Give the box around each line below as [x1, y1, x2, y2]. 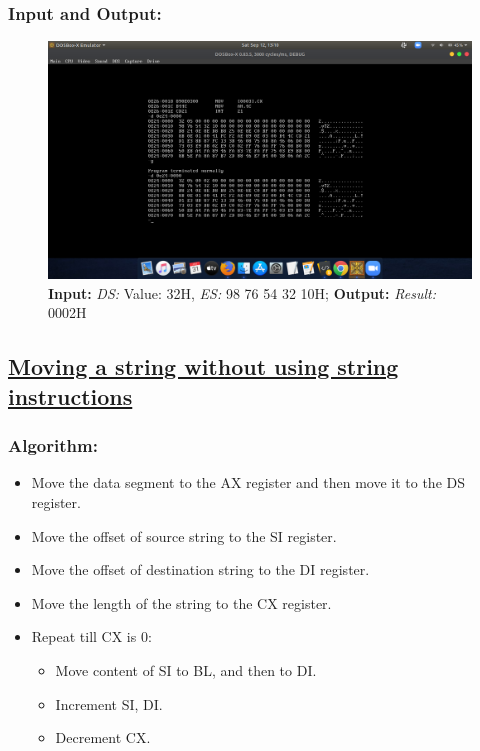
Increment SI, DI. [55, 693, 163, 714]
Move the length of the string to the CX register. [31, 592, 332, 613]
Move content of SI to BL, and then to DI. [55, 660, 317, 681]
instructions [8, 380, 133, 411]
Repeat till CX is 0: [31, 626, 152, 647]
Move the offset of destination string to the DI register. [31, 559, 370, 580]
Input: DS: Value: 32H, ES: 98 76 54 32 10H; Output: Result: [48, 282, 436, 303]
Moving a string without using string [8, 351, 399, 382]
